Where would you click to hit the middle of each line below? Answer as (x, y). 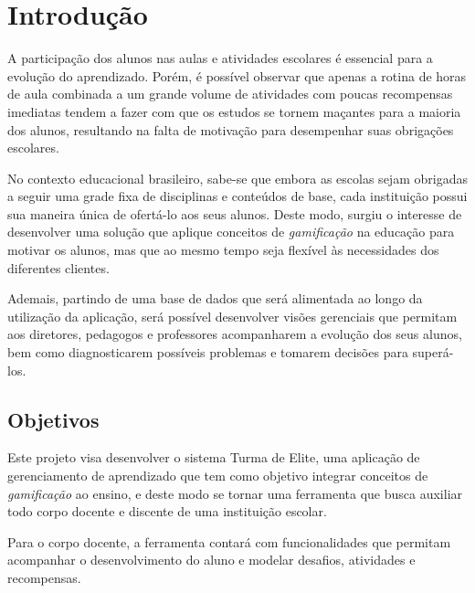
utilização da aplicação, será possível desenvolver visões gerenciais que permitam (232, 316)
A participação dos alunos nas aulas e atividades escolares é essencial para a (220, 58)
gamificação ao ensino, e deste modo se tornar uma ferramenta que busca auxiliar (235, 493)
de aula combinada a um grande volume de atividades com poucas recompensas (230, 94)
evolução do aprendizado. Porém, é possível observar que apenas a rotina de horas (237, 75)
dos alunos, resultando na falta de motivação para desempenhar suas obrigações (231, 129)
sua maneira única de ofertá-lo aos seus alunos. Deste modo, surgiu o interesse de (235, 213)
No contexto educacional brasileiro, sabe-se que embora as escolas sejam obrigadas (237, 178)
